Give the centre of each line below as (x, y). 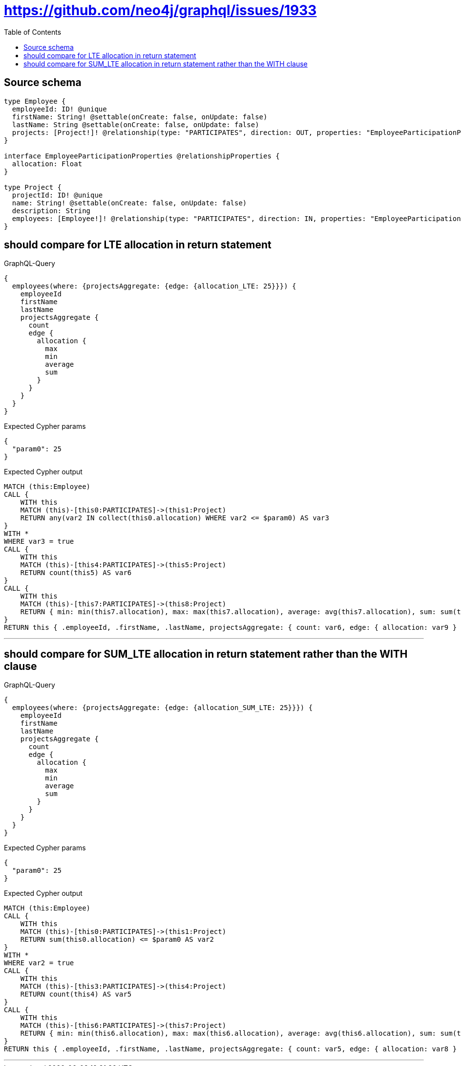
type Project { (33, 187)
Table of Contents (33, 32)
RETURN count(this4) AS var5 (76, 994)
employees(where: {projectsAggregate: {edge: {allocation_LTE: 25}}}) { (154, 286)
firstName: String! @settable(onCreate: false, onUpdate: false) (140, 117)
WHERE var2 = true (39, 963)
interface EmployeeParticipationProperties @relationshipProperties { (142, 156)
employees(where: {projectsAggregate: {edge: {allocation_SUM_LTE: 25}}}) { (162, 708)
